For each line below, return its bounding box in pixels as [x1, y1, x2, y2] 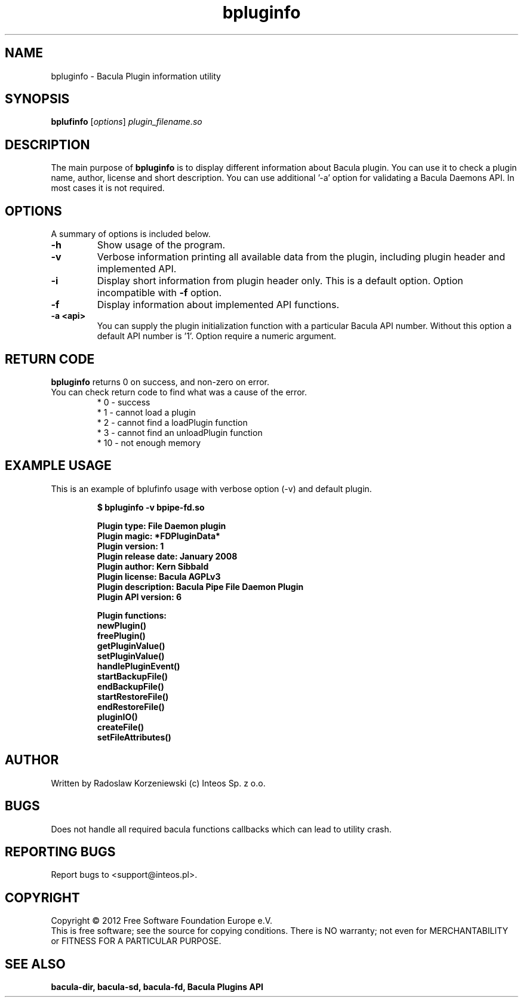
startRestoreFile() [97, 691, 169, 702]
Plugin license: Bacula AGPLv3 [97, 571, 221, 582]
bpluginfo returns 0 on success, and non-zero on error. [51, 376, 269, 387]
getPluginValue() [97, 640, 165, 651]
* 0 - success [97, 397, 150, 407]
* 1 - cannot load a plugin [97, 407, 196, 417]
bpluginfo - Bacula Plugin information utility [51, 70, 221, 81]
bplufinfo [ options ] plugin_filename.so [51, 116, 202, 127]
